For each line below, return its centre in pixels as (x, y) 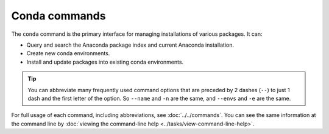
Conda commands (58, 16)
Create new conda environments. (68, 53)
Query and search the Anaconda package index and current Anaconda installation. (130, 45)
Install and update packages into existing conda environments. (105, 62)
